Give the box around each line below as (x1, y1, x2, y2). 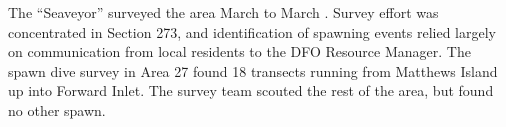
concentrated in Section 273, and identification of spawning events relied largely (8, 21, 496, 42)
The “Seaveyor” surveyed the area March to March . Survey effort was (8, 2, 439, 22)
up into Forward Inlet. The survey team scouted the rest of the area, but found (8, 80, 494, 101)
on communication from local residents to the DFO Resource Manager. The (8, 41, 471, 62)
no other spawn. (8, 99, 106, 120)
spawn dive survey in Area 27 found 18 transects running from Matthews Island (8, 60, 498, 81)
